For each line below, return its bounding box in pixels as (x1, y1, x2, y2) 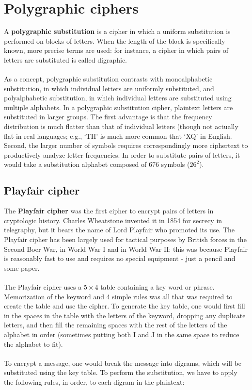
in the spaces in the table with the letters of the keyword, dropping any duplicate (4, 310, 246, 320)
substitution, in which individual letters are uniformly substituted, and (4, 83, 214, 93)
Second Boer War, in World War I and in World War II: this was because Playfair (4, 244, 248, 254)
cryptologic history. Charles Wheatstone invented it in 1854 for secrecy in (4, 215, 222, 225)
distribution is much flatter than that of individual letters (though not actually (4, 121, 238, 131)
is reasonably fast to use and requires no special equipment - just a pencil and (4, 253, 236, 263)
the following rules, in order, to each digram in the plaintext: (4, 376, 185, 387)
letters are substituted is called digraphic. (4, 54, 127, 65)
